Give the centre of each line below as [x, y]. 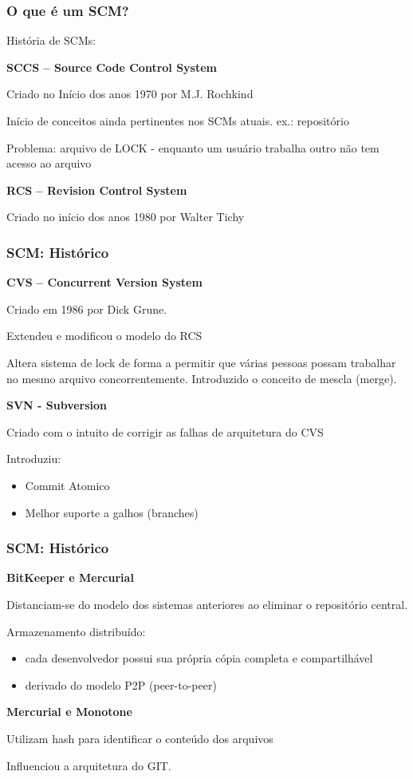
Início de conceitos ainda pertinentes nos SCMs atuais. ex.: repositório [178, 121]
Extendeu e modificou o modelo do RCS [104, 336]
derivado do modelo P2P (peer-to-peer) [121, 684]
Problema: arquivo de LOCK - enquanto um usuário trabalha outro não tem [193, 147]
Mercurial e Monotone [69, 712]
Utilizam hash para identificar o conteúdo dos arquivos [140, 738]
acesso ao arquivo [49, 163]
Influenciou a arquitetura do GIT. [89, 765]
